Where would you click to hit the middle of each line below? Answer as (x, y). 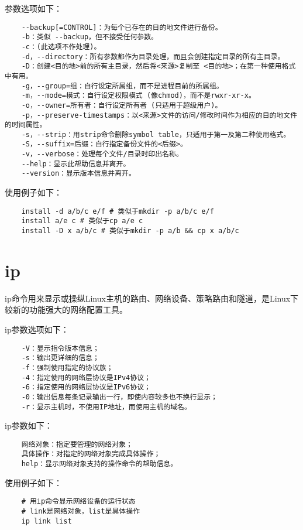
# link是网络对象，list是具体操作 (81, 511)
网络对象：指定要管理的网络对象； (77, 444)
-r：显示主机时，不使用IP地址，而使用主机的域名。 (106, 407)
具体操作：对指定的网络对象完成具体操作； (91, 454)
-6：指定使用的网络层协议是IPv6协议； (86, 387)
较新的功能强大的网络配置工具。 (66, 310)
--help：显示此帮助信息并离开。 (76, 164)
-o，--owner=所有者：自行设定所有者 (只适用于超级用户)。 (122, 105)
